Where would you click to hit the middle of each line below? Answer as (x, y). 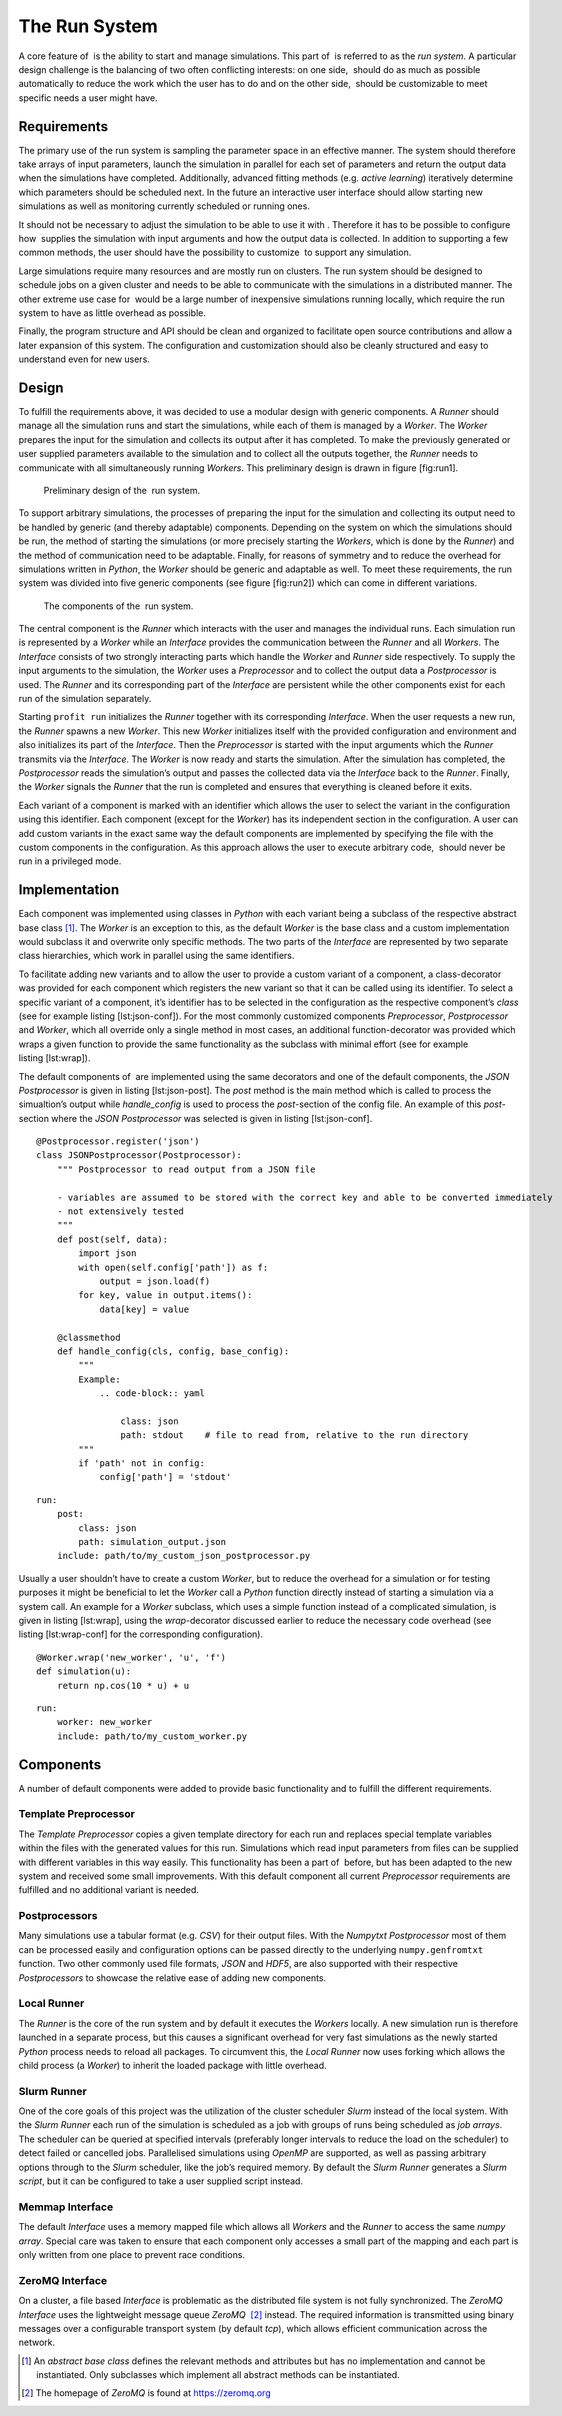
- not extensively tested (120, 1211)
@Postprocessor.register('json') (118, 1141)
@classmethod (88, 1337)
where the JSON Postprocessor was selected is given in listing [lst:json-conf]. (212, 1118)
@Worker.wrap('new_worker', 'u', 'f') (131, 1657)
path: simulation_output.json (152, 1542)
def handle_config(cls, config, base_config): (173, 1351)
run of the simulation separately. (85, 699)
